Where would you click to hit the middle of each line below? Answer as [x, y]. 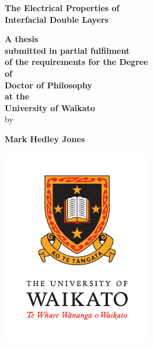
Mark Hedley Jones [45, 138]
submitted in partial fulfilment [67, 50]
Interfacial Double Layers [57, 19]
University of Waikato [50, 107]
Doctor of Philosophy [48, 85]
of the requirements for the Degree [76, 62]
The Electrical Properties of [62, 8]
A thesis [22, 39]
